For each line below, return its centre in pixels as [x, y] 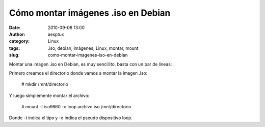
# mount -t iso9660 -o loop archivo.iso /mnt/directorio [76, 107]
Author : [17, 34]
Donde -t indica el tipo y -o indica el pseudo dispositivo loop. [71, 118]
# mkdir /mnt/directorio [45, 84]
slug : [14, 55]
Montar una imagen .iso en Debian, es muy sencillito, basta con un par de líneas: [91, 64]
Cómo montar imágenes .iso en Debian [90, 13]
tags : [14, 48]
